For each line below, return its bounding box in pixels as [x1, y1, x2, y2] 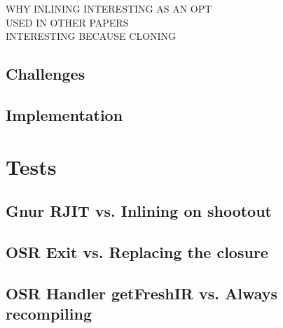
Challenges [6, 63, 85, 85]
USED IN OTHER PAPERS [6, 15, 129, 29]
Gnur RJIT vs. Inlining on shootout [6, 200, 272, 222]
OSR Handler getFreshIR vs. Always [6, 282, 278, 304]
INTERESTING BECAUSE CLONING [6, 29, 177, 43]
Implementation [6, 104, 123, 125]
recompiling [6, 303, 92, 325]
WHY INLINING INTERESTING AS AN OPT [6, 1, 212, 15]
